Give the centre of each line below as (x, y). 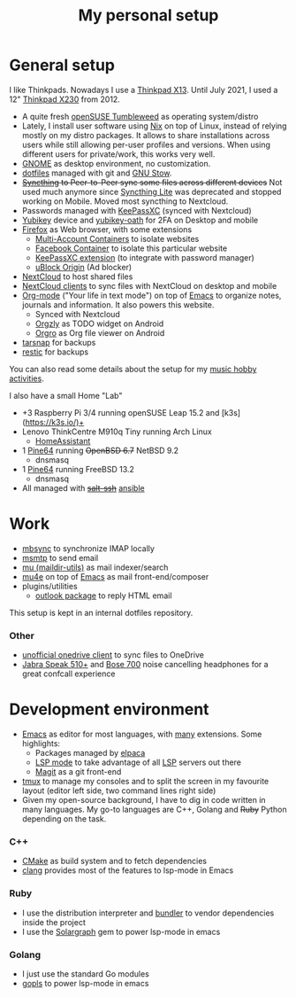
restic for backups (55, 352)
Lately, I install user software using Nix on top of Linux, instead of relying (154, 126)
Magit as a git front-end (78, 772)
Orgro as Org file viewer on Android (100, 332)
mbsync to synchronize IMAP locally (88, 548)
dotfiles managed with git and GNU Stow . (97, 173)
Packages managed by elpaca (90, 753)
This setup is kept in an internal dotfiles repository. (101, 612)
